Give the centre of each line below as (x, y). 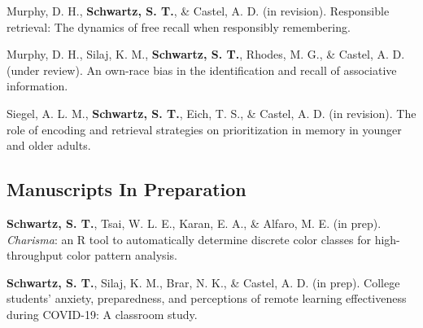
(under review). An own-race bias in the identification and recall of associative (202, 70)
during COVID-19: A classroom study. (102, 314)
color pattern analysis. (122, 255)
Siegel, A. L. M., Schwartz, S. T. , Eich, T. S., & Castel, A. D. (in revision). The (211, 113)
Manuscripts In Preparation (126, 189)
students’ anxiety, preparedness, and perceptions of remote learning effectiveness (207, 298)
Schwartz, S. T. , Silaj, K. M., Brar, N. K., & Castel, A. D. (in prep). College (203, 282)
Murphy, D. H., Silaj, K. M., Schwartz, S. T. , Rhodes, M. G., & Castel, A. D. (206, 54)
